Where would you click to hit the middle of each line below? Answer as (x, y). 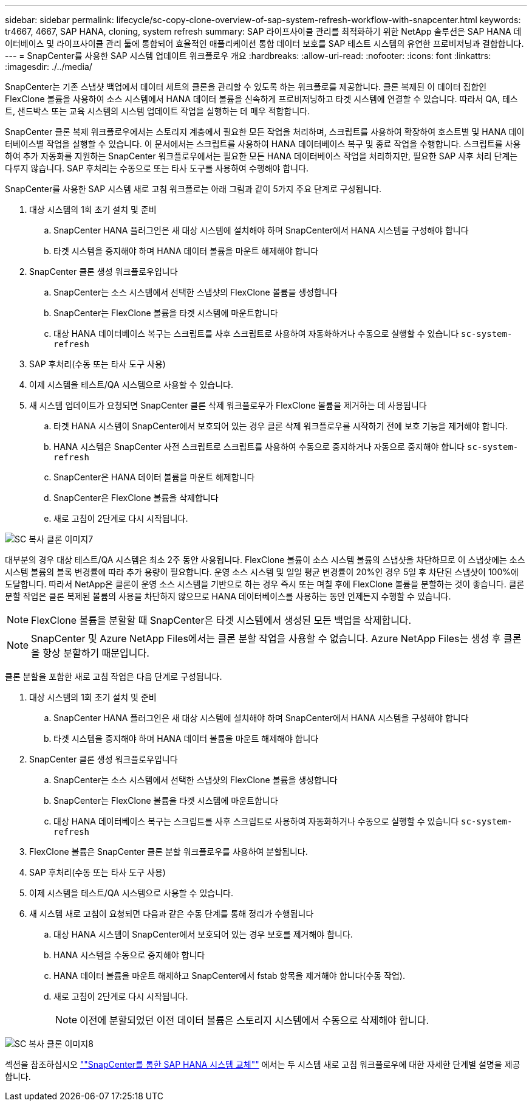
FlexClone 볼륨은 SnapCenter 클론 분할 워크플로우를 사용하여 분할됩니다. (169, 852)
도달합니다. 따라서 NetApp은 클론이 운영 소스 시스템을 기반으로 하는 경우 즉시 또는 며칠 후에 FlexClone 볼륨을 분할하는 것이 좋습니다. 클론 (265, 584)
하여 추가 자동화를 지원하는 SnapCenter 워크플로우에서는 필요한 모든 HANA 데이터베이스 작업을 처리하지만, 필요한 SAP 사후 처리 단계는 (261, 156)
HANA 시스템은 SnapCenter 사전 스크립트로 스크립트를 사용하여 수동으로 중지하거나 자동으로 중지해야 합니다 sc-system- (286, 447)
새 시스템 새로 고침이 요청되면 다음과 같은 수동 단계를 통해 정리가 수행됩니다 (172, 914)
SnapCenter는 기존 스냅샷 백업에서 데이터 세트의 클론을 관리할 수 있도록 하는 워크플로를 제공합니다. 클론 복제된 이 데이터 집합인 (246, 87)
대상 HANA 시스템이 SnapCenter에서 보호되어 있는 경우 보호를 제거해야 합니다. (203, 934)
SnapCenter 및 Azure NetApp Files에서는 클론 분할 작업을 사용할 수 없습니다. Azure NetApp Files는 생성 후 (266, 638)
